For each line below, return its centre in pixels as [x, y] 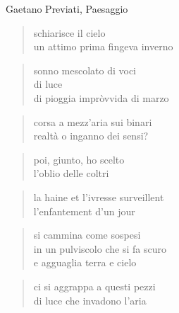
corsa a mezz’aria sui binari [93, 121]
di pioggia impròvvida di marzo [101, 97]
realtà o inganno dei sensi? [91, 136]
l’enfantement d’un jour [84, 211]
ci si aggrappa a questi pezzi [94, 286]
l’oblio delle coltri [71, 173]
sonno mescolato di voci [85, 70]
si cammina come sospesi [87, 235]
